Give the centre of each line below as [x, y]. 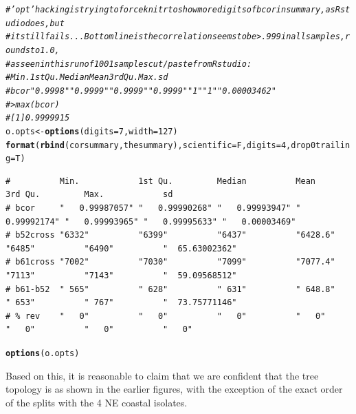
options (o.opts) [43, 353]
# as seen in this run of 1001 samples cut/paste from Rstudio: [129, 64]
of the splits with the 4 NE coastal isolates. [97, 402]
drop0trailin [321, 145]
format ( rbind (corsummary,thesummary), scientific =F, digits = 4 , [148, 145]
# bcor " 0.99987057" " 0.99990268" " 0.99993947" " [153, 208]
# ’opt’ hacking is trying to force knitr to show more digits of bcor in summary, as [170, 10]
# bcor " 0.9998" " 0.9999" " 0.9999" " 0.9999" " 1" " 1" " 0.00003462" [141, 91]
